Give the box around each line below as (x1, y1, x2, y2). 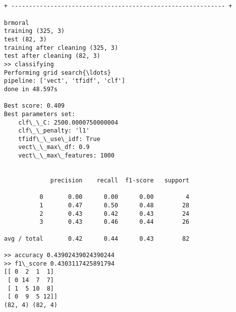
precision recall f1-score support (50, 177, 190, 184)
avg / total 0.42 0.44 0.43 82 (4, 235, 190, 242)
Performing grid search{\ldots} (4, 69, 111, 76)
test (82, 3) (4, 35, 47, 43)
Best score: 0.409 (4, 102, 65, 110)
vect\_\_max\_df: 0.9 (18, 144, 90, 151)
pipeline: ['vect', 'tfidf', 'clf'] (4, 77, 125, 85)
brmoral (4, 19, 29, 26)
